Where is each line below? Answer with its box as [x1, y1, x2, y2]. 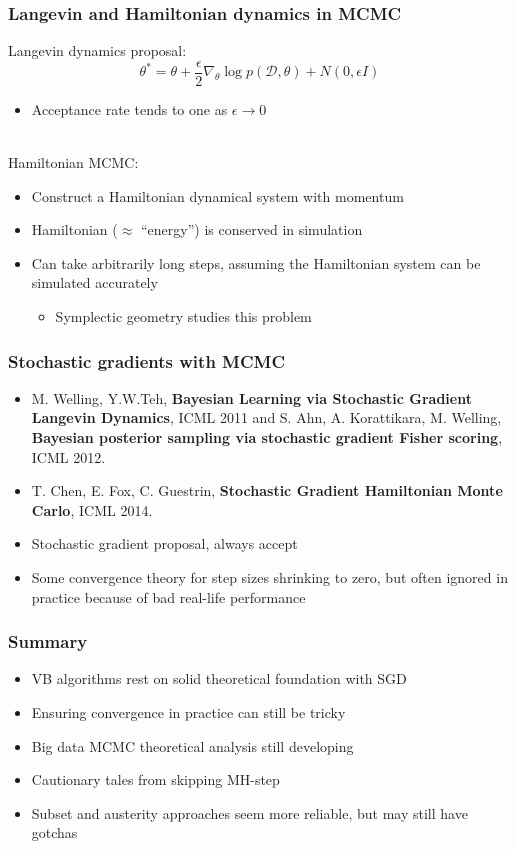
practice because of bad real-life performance [31, 586, 306, 607]
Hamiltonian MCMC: [8, 152, 139, 173]
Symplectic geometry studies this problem [55, 306, 312, 327]
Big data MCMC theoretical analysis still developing [31, 735, 354, 756]
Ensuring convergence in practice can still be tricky [31, 702, 346, 722]
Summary [8, 629, 88, 654]
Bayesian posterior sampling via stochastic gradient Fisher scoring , [31, 427, 503, 448]
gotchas [31, 822, 78, 843]
